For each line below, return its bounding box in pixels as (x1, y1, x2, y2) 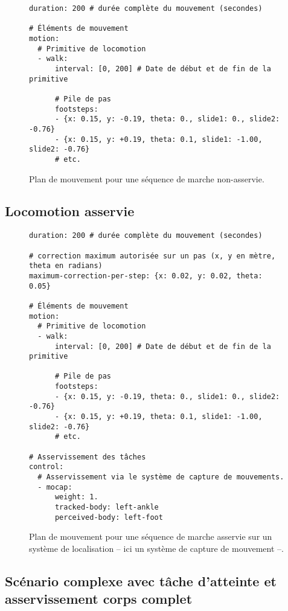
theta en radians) (29, 261, 103, 270)
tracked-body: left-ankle (54, 503, 159, 512)
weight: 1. (54, 493, 98, 502)
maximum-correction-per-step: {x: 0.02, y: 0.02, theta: (29, 271, 263, 280)
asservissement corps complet (5, 589, 193, 608)
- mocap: (37, 482, 72, 491)
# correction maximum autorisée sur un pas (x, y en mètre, (29, 251, 276, 260)
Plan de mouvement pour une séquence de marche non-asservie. (29, 172, 264, 185)
